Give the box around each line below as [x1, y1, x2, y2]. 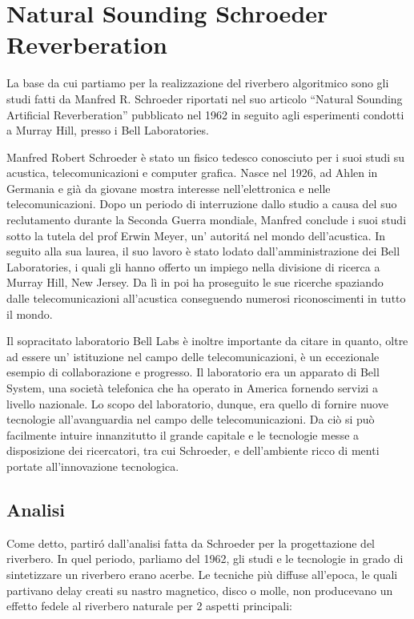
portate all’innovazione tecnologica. [6, 457, 179, 474]
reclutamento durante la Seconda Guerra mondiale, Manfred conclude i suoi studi [6, 211, 407, 228]
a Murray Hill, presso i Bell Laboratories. [6, 122, 209, 139]
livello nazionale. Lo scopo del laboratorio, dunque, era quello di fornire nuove [6, 395, 388, 412]
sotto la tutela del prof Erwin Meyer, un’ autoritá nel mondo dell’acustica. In [6, 227, 386, 243]
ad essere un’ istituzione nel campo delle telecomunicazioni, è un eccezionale [6, 348, 380, 364]
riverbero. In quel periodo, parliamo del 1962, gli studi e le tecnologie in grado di [6, 550, 404, 567]
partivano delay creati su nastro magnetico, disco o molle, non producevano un [6, 581, 393, 598]
